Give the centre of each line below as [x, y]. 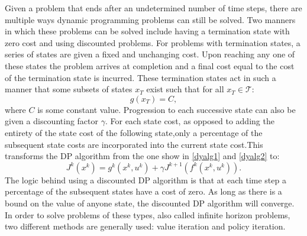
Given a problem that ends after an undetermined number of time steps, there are [153, 8]
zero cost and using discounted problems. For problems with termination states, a [153, 42]
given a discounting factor [52, 121]
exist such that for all [185, 89]
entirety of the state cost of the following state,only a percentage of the [134, 132]
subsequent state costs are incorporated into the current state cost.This [134, 144]
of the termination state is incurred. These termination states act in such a [140, 77]
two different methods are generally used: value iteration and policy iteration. [145, 226]
